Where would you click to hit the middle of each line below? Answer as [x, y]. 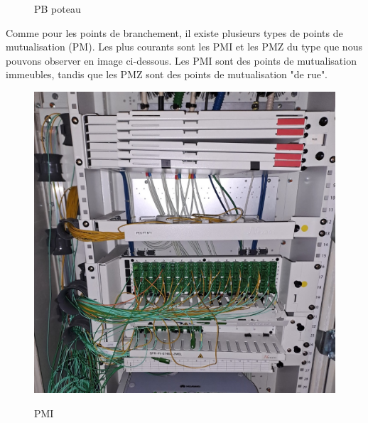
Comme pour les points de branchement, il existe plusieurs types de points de [174, 32]
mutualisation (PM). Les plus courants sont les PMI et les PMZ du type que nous [184, 47]
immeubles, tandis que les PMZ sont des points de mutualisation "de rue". [167, 74]
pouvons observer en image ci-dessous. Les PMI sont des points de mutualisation [181, 60]
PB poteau [58, 9]
